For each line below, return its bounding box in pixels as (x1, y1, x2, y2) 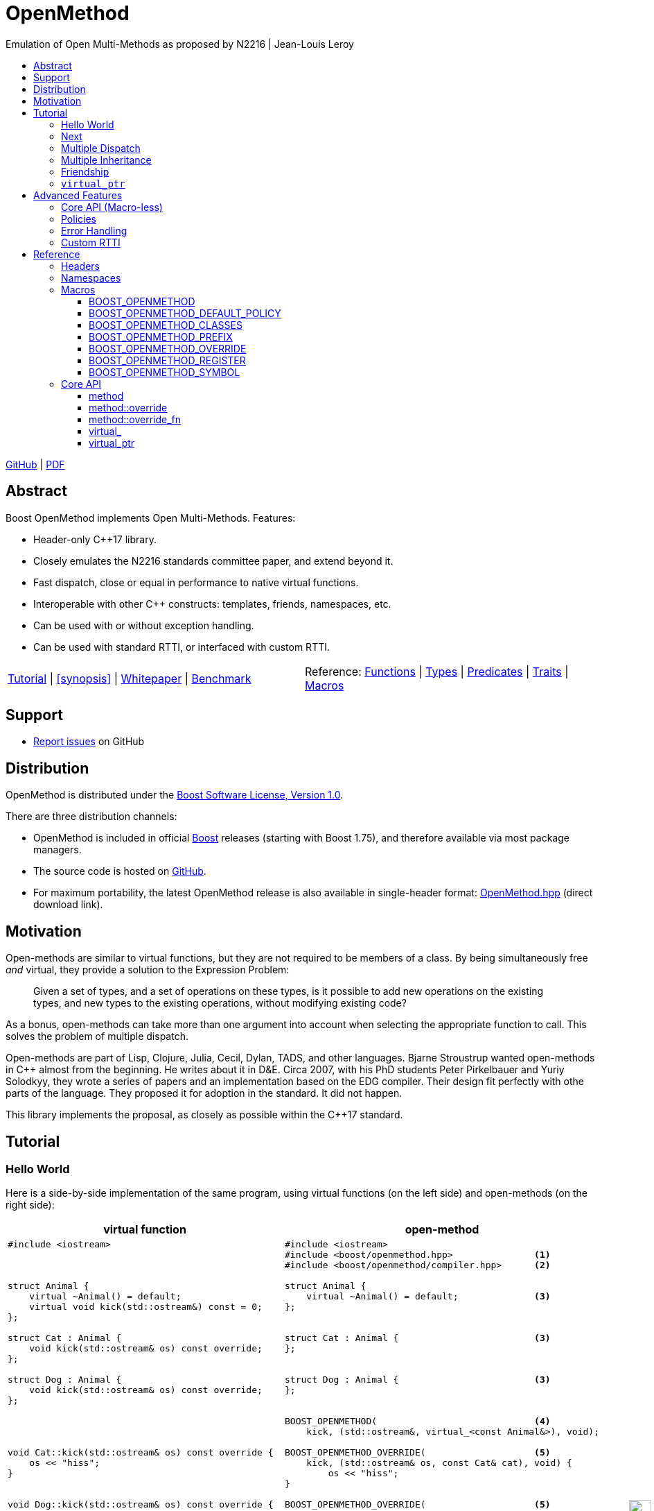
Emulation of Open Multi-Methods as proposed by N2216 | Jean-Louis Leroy (6, 37, 354, 50)
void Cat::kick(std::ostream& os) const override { (8, 1447, 274, 1458)
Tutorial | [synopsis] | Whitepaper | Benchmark (8, 671, 251, 685)
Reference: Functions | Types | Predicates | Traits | (305, 664, 569, 678)
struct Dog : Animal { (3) (285, 1374, 551, 1385)
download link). (33, 898, 103, 911)
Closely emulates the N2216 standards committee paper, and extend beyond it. (33, 554, 394, 567)
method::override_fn (89, 413, 182, 425)
